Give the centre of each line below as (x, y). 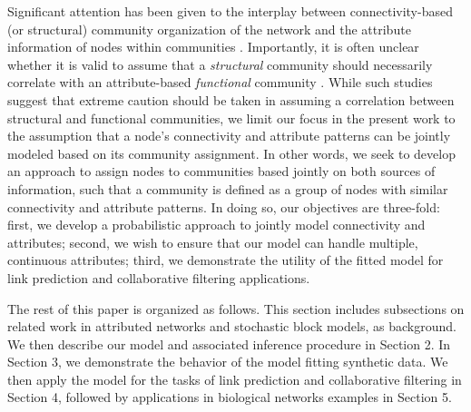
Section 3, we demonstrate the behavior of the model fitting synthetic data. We (228, 362)
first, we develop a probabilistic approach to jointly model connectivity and (216, 225)
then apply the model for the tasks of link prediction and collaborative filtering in (235, 379)
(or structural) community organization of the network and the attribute (209, 29)
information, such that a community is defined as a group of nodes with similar (228, 188)
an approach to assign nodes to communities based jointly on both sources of (221, 171)
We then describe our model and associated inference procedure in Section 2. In (229, 343)
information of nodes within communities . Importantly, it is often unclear (213, 47)
